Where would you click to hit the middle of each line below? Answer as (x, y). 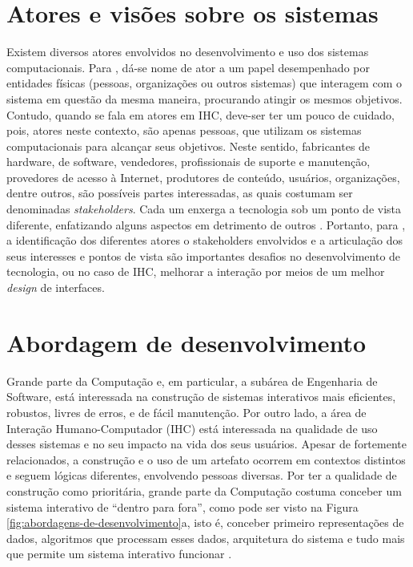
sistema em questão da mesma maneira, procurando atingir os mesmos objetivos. (204, 98)
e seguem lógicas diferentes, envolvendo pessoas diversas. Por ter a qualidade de (202, 475)
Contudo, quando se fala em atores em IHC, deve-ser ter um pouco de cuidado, (200, 114)
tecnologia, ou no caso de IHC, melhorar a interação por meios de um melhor (196, 271)
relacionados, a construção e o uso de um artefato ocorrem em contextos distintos (206, 459)
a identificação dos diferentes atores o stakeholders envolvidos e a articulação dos (204, 240)
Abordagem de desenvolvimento (186, 342)
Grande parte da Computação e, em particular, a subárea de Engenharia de (192, 381)
